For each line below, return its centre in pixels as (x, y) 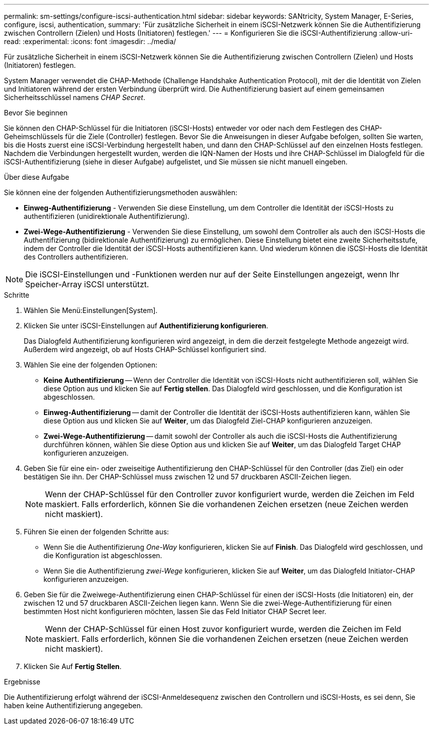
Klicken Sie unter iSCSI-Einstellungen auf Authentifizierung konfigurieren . (146, 326)
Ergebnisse (22, 682)
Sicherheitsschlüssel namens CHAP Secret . (75, 97)
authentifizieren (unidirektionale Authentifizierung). (107, 216)
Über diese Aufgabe (37, 177)
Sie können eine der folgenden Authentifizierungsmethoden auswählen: (121, 192)
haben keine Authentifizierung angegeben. (73, 705)
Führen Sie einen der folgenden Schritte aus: (96, 532)
